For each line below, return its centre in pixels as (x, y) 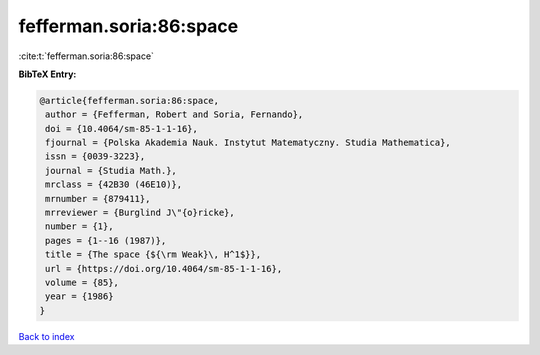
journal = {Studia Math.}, (111, 170)
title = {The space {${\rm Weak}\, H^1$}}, (153, 254)
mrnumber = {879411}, (98, 198)
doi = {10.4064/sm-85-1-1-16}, (122, 128)
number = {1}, (79, 226)
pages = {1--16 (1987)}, (106, 240)
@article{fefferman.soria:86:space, (129, 100)
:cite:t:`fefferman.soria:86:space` (86, 56)
